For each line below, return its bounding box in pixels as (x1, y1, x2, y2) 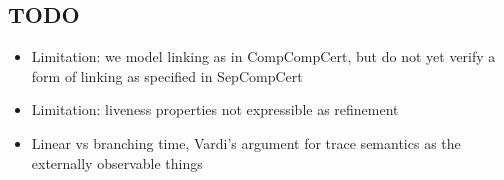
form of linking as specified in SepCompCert (31, 65, 303, 86)
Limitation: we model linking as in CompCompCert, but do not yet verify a (31, 46, 496, 67)
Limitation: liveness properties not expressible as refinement (31, 99, 399, 120)
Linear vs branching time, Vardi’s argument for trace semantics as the (31, 132, 461, 153)
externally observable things (31, 152, 203, 173)
